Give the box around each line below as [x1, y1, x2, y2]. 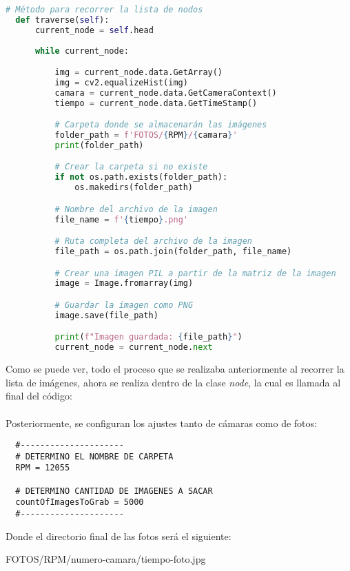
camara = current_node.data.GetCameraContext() [54, 87, 277, 98]
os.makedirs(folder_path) [74, 183, 194, 193]
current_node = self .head [34, 25, 154, 35]
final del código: [6, 388, 72, 403]
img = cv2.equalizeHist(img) [54, 77, 188, 87]
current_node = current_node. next [54, 342, 213, 353]
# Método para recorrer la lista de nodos [6, 5, 203, 14]
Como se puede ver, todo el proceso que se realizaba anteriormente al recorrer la [6, 362, 344, 376]
